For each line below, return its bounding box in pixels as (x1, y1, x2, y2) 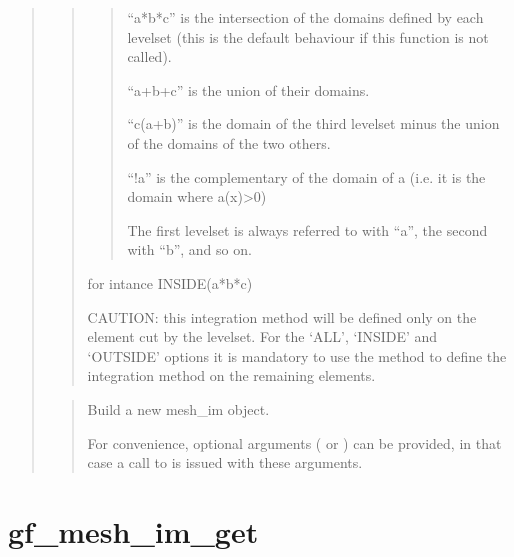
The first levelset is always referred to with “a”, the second (127, 219, 488, 240)
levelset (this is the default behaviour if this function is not (127, 26, 489, 47)
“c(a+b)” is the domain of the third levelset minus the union (127, 113, 500, 134)
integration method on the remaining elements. (87, 365, 376, 386)
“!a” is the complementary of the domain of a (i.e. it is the (127, 166, 486, 187)
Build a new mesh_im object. (87, 398, 270, 419)
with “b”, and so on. (127, 239, 252, 260)
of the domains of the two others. (127, 132, 331, 153)
